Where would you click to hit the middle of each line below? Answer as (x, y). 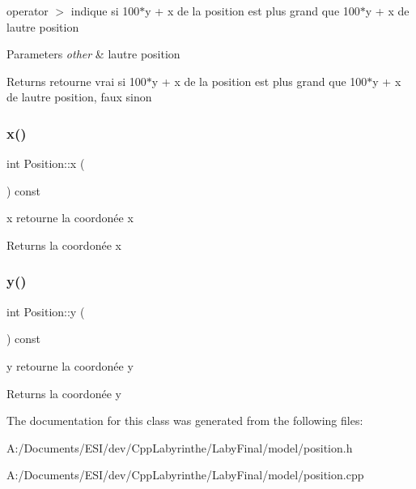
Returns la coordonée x (64, 244)
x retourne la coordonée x (70, 218)
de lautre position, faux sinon (79, 97)
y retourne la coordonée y (70, 365)
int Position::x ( (46, 163)
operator (28, 11)
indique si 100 (105, 11)
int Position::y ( (46, 311)
